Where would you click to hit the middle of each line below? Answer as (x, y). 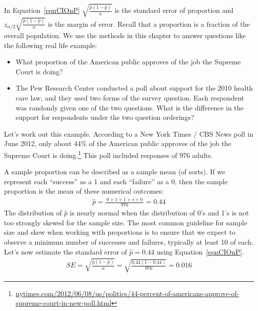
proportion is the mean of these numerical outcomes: (84, 191)
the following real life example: (51, 45)
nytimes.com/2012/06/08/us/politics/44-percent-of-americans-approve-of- (127, 293)
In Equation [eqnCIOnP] (42, 10)
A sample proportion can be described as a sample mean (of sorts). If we (115, 172)
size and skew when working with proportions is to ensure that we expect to (120, 232)
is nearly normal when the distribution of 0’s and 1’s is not (159, 213)
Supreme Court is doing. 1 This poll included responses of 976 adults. (108, 154)
